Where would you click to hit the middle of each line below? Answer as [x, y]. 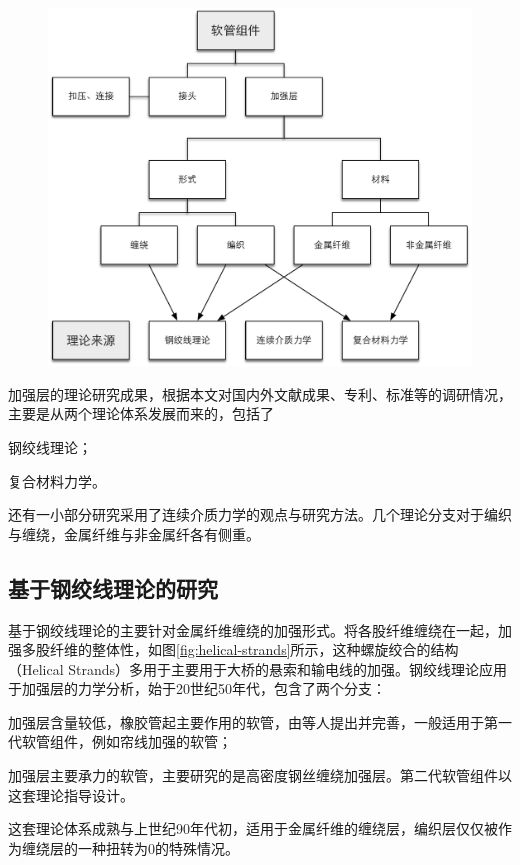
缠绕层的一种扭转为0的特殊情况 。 [130, 847]
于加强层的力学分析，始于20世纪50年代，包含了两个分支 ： [197, 688]
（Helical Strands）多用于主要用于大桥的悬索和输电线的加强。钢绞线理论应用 [258, 668]
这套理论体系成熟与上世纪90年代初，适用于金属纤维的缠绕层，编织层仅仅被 [253, 828]
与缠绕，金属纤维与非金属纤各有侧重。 [134, 533]
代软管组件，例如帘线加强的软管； [120, 741]
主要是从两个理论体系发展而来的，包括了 [141, 413]
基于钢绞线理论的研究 [113, 587]
